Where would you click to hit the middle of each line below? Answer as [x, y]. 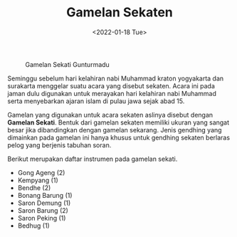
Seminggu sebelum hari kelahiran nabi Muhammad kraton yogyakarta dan [116, 78]
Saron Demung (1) [44, 203]
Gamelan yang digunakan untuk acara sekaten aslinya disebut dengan [110, 115]
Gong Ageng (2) [41, 172]
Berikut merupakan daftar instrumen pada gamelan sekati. [93, 159]
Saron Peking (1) [42, 218]
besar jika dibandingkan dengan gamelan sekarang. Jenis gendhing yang [115, 130]
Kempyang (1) [38, 180]
